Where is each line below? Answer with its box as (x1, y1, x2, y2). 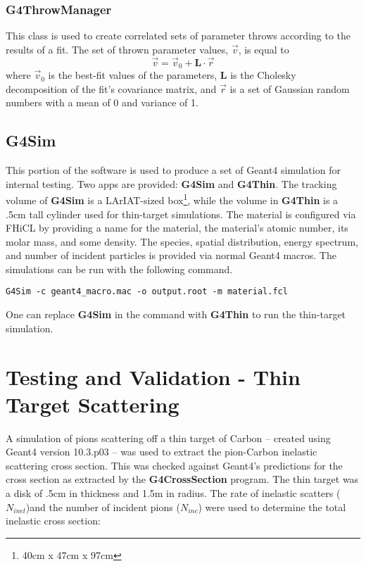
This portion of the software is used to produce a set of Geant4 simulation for (6, 163, 341, 177)
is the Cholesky (230, 68, 296, 82)
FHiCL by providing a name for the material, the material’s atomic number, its (6, 220, 348, 235)
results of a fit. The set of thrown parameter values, (6, 42, 229, 56)
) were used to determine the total (198, 499, 346, 514)
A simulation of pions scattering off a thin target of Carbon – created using (6, 430, 331, 445)
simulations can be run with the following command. (6, 261, 233, 276)
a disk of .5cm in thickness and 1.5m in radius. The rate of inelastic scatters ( (6, 486, 341, 500)
